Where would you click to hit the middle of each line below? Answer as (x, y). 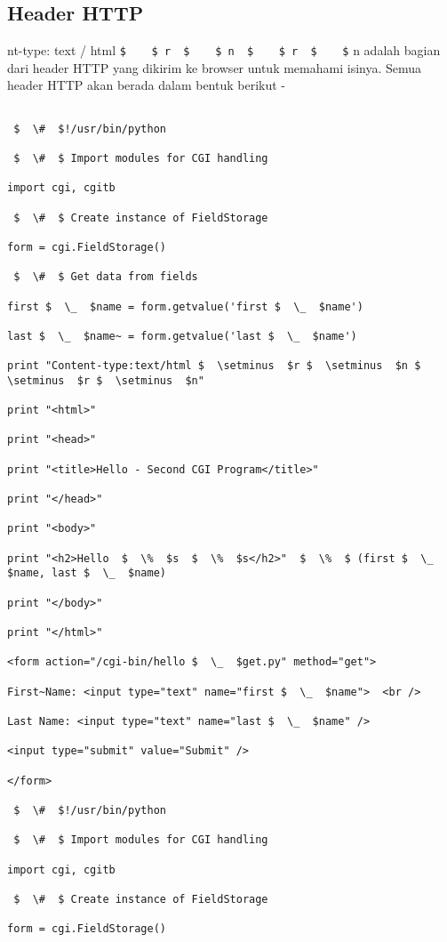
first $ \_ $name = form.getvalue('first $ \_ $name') (185, 306)
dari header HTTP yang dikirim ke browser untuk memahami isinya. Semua (215, 67)
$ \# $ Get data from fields (106, 277)
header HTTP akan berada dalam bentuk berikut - (147, 85)
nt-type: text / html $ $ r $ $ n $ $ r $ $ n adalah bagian (224, 50)
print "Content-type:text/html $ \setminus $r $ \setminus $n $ (214, 366)
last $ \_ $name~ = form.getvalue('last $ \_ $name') (182, 336)
